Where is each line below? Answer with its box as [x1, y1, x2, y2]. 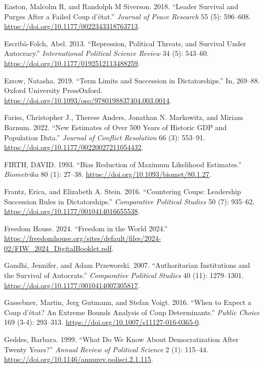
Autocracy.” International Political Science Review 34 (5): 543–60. [4, 48, 209, 58]
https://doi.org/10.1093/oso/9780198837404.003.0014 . [4, 95, 172, 105]
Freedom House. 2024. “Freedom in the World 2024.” [4, 223, 168, 233]
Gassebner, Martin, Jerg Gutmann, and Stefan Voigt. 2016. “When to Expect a [4, 297, 252, 308]
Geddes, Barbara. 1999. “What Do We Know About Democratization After [4, 334, 239, 345]
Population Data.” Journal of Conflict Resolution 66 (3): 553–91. [4, 132, 206, 142]
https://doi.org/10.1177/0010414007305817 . [4, 280, 140, 290]
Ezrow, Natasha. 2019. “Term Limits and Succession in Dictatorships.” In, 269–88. [4, 75, 260, 85]
